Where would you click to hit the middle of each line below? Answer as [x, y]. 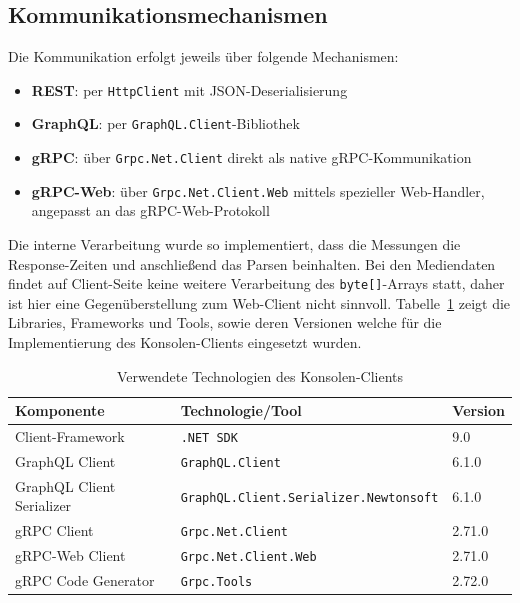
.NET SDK [209, 438]
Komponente [60, 410]
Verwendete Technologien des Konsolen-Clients [260, 375]
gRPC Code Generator [85, 580]
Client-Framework [70, 436]
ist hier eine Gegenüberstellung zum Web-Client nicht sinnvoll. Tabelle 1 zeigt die [259, 302]
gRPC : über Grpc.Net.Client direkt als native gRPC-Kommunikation [251, 157]
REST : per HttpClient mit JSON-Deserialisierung [189, 89]
